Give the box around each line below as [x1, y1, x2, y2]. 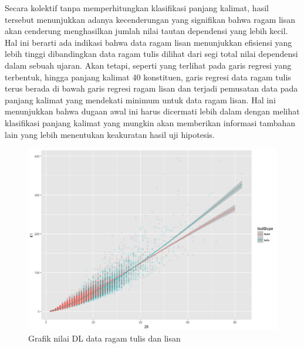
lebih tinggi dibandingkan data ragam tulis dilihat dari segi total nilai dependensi [5, 48, 298, 60]
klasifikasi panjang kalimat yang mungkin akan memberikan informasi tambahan [5, 116, 296, 129]
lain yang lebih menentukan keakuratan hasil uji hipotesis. [5, 128, 215, 140]
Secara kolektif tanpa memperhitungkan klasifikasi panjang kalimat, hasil [5, 2, 269, 13]
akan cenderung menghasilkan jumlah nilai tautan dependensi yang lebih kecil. [5, 25, 288, 37]
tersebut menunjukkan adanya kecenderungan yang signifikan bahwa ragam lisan [5, 13, 296, 25]
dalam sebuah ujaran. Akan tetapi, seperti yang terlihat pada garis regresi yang [5, 59, 292, 71]
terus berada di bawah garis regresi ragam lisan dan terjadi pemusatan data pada [5, 82, 298, 94]
